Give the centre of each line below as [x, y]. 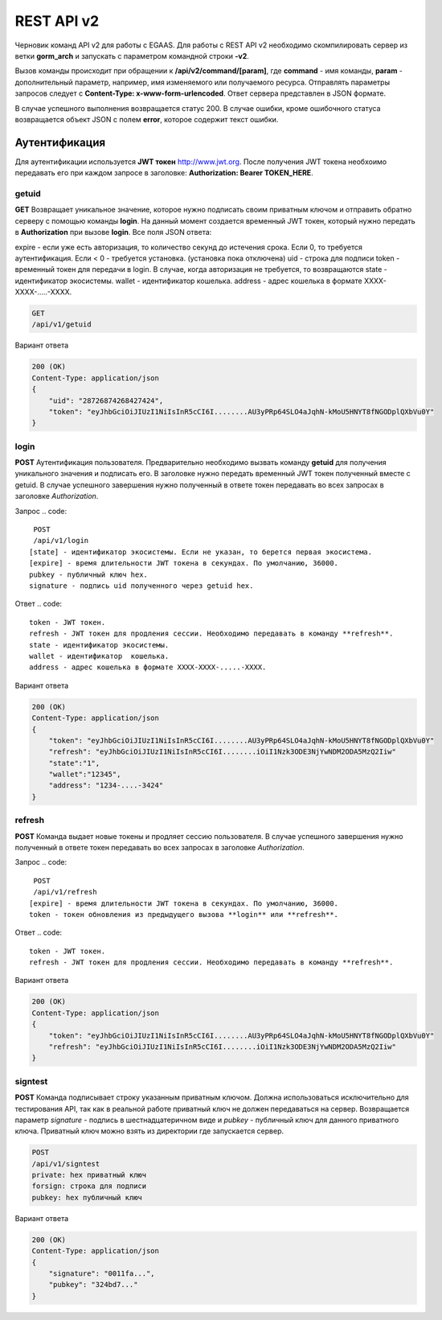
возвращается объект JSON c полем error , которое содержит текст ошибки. [147, 119]
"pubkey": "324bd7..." [93, 1285]
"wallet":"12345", [85, 775]
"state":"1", [74, 763]
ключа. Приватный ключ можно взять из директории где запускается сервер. [149, 1131]
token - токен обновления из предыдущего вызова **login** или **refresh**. [184, 914]
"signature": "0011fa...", [102, 1274]
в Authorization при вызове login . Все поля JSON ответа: [113, 232]
